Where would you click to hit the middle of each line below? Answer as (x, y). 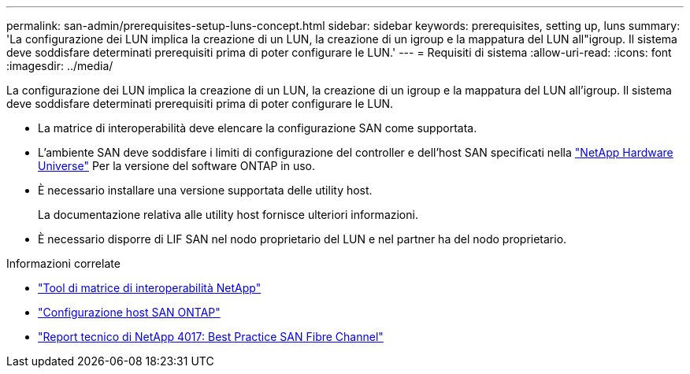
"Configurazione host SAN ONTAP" (129, 312)
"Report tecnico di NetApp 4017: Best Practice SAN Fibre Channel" (211, 337)
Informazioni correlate (63, 263)
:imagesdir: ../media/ (60, 66)
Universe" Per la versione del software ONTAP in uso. (177, 166)
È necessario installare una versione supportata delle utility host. (205, 190)
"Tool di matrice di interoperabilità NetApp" (150, 288)
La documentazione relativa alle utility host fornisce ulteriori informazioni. (228, 215)
